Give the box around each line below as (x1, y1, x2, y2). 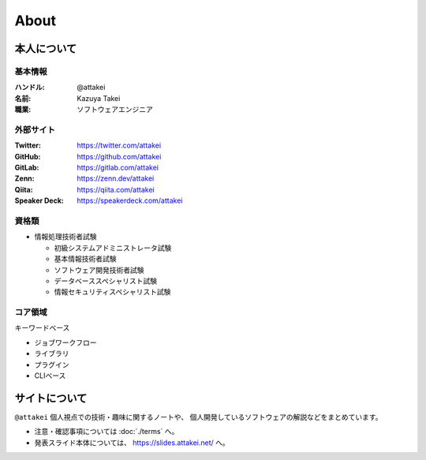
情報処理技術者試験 (34, 232, 97, 241)
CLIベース (34, 371, 66, 380)
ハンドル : (14, 83, 45, 92)
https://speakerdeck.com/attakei (77, 196, 183, 205)
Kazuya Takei (77, 93, 121, 103)
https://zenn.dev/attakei (77, 174, 155, 183)
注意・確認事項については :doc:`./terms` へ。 (34, 427, 179, 436)
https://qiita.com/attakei (77, 185, 155, 194)
